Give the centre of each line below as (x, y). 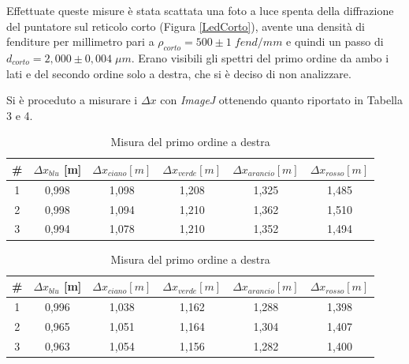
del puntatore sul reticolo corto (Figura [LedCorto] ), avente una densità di (186, 26)
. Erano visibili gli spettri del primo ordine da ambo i (260, 57)
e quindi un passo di (335, 41)
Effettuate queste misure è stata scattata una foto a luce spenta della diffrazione (200, 10)
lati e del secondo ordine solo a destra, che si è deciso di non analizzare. (179, 73)
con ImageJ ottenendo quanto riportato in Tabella (281, 100)
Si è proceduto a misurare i (72, 100)
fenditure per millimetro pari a (80, 41)
